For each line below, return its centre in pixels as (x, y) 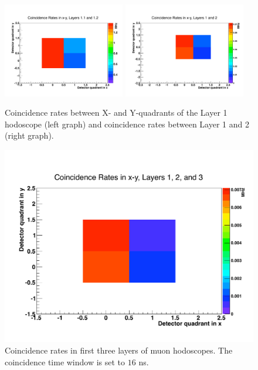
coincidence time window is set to (65, 361)
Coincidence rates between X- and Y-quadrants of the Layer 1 (116, 112)
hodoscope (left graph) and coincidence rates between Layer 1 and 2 (127, 124)
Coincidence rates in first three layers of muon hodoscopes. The (119, 350)
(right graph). (29, 135)
